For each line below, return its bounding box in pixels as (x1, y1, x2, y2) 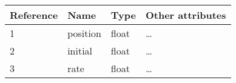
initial (67, 44, 93, 58)
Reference (10, 8, 58, 22)
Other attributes (145, 8, 226, 22)
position (67, 26, 101, 40)
